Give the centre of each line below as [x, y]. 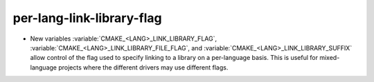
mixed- [330, 58]
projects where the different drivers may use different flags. [143, 67]
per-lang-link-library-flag [87, 18]
